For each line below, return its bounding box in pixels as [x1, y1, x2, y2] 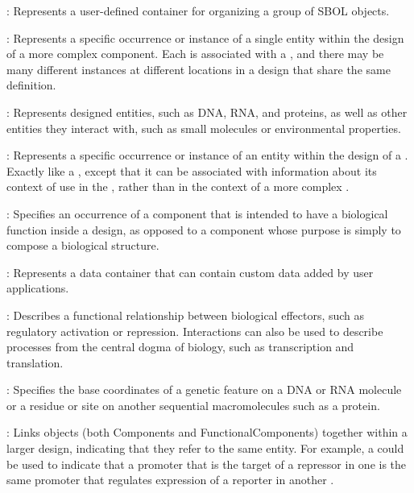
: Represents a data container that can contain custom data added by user [6, 263, 374, 280]
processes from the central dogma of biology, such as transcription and [6, 338, 354, 355]
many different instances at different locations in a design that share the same [6, 60, 391, 77]
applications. [6, 280, 69, 296]
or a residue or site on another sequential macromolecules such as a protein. [6, 396, 380, 413]
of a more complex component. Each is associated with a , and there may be [6, 45, 384, 62]
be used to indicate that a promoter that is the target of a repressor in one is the [6, 455, 407, 472]
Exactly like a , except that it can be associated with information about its [6, 162, 377, 179]
